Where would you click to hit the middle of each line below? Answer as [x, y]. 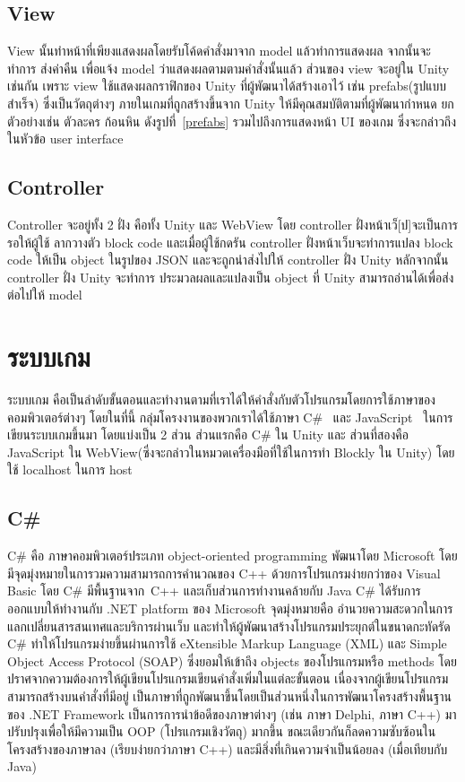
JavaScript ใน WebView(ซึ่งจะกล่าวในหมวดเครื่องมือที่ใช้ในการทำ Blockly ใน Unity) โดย [231, 452]
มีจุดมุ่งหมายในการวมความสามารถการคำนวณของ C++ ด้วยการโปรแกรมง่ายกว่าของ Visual [224, 573]
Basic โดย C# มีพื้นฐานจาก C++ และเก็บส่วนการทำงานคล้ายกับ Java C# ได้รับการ [214, 591]
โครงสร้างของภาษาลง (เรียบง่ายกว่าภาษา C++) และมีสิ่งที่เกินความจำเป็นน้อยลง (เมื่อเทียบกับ [228, 748]
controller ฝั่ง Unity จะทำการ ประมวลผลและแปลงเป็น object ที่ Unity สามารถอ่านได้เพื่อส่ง [231, 277]
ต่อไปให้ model [45, 295]
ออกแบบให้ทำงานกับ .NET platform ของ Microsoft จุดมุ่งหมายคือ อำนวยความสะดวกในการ [230, 608]
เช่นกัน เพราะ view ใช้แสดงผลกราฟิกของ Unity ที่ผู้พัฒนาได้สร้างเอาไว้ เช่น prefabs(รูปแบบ [227, 86]
